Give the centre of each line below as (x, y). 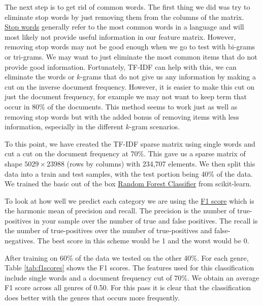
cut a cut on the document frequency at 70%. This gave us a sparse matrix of (125, 154)
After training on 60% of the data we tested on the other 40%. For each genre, (127, 257)
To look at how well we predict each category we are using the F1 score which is (129, 200)
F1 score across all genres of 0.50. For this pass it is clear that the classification (128, 287)
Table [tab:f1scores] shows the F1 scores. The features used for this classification (129, 268)
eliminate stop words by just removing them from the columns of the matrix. (124, 17)
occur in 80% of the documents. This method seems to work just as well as (121, 106)
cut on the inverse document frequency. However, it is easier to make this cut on (129, 86)
